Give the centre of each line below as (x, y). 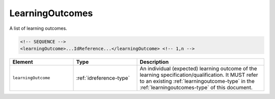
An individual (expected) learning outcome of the (198, 68)
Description (154, 62)
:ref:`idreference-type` (103, 78)
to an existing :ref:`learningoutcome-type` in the (197, 81)
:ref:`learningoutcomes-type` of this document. (196, 87)
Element (23, 62)
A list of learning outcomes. (38, 28)
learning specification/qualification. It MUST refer (199, 75)
